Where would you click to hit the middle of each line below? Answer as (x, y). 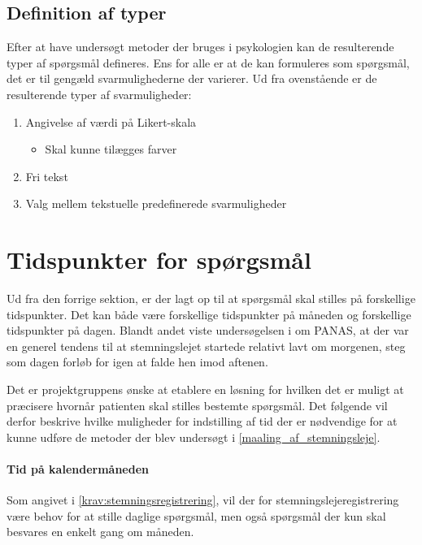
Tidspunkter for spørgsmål (159, 260)
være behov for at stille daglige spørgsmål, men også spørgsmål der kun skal (196, 515)
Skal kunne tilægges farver (111, 149)
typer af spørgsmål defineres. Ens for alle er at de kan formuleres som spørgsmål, (208, 62)
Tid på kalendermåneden (78, 469)
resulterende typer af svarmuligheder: (99, 94)
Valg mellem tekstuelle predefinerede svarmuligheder (156, 203)
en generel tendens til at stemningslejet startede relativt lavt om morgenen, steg (206, 346)
